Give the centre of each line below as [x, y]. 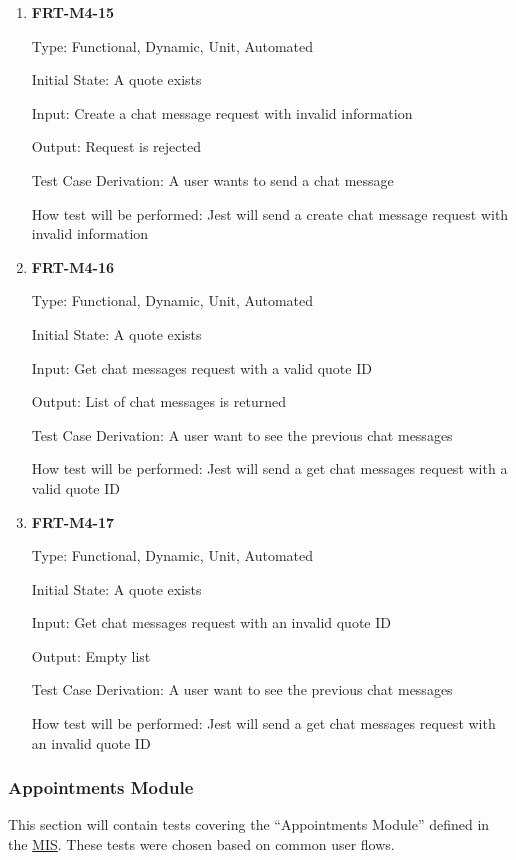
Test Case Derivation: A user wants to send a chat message [212, 179]
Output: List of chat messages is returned [158, 401]
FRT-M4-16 [73, 266]
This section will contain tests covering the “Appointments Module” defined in [249, 824]
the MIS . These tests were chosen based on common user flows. [201, 844]
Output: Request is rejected [116, 146]
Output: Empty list [91, 655]
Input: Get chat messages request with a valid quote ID [201, 367]
